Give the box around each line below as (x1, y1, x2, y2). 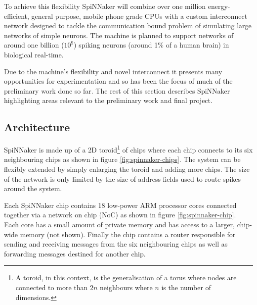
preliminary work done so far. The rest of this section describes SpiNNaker (4, 85, 230, 96)
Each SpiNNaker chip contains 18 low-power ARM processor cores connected (4, 200, 237, 210)
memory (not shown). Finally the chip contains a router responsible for (20, 229, 236, 239)
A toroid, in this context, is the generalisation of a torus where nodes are (15, 272, 237, 283)
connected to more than (15, 282, 88, 292)
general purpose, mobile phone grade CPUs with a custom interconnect (31, 10, 248, 21)
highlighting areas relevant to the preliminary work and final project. (4, 95, 213, 105)
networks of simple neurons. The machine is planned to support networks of (4, 30, 234, 40)
